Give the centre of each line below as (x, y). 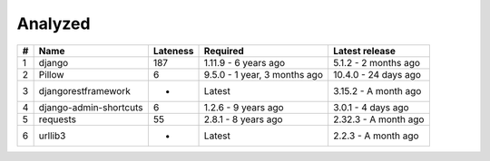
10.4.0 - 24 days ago (377, 74)
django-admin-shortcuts (91, 107)
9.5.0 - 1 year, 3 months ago (264, 74)
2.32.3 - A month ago (378, 119)
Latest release (364, 51)
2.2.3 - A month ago (376, 136)
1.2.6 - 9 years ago (244, 107)
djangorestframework (84, 90)
